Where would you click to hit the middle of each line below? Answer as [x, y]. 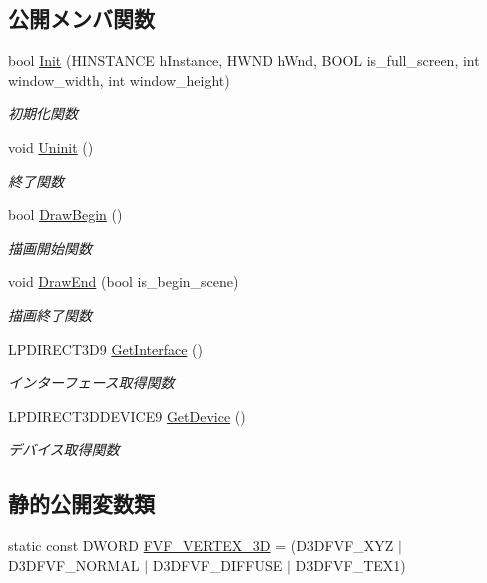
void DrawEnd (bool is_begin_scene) [123, 281]
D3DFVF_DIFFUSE [217, 564]
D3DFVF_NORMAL [74, 564]
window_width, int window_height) [119, 79]
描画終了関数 [50, 314]
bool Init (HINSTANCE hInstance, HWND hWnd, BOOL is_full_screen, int [244, 60]
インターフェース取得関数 [91, 382]
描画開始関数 [50, 247]
